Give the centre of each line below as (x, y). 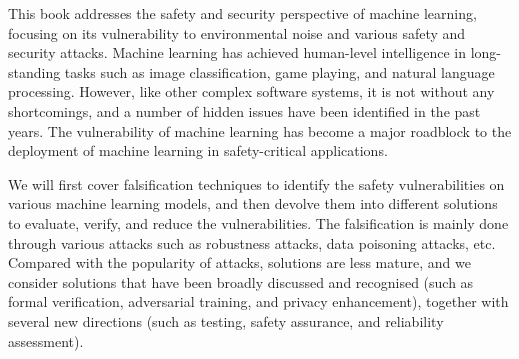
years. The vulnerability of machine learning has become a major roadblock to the (260, 130)
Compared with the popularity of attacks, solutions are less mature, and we (239, 262)
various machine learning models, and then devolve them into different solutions (253, 203)
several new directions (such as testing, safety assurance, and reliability (226, 320)
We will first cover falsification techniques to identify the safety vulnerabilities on (256, 183)
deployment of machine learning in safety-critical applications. (198, 150)
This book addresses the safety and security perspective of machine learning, (242, 13)
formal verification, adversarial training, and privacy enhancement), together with (258, 301)
